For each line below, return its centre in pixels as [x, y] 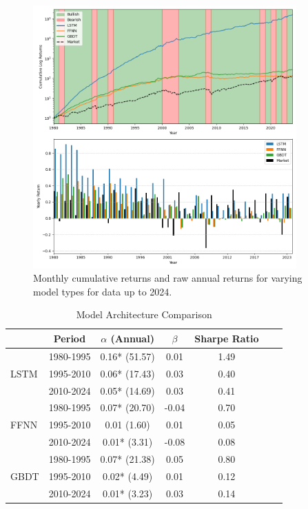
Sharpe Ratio [227, 338]
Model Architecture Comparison [144, 314]
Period [70, 338]
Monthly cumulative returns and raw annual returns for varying [168, 278]
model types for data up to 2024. [103, 291]
